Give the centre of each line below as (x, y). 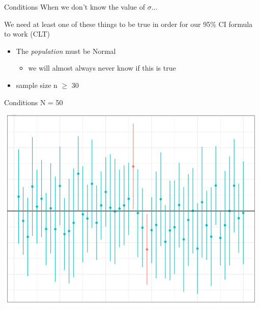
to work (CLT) (27, 34)
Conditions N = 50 (34, 102)
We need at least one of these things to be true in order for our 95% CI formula (128, 24)
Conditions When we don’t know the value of (75, 7)
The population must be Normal (66, 51)
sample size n (37, 85)
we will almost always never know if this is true (102, 68)
